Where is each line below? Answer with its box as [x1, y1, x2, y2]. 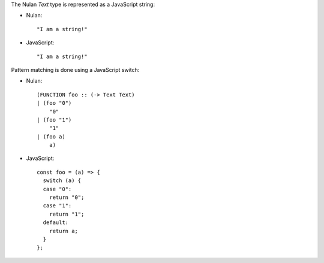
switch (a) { [43, 177, 82, 184]
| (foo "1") [37, 116, 72, 123]
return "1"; [49, 210, 85, 217]
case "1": [43, 202, 72, 209]
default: [43, 219, 69, 226]
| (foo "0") [37, 99, 72, 107]
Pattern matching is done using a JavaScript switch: [11, 66, 140, 73]
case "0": [43, 186, 72, 192]
